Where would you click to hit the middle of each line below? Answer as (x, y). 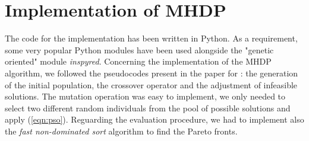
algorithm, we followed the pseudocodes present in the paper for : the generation (152, 73)
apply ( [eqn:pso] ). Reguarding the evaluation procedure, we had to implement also (154, 119)
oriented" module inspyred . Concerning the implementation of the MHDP (138, 61)
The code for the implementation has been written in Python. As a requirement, (151, 38)
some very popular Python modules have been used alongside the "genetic (139, 49)
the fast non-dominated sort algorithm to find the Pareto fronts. (121, 131)
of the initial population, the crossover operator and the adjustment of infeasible (151, 84)
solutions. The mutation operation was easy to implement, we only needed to (145, 96)
